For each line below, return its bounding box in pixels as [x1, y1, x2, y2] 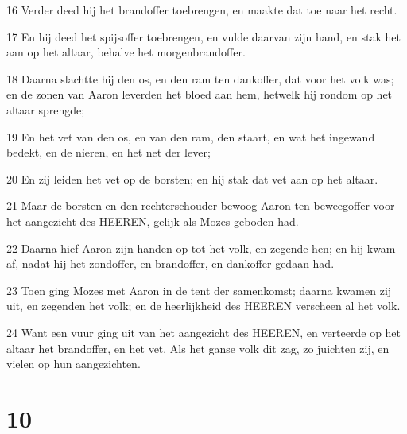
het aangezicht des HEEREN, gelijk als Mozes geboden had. [6, 212, 299, 229]
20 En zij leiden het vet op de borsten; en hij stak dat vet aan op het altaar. [6, 170, 378, 187]
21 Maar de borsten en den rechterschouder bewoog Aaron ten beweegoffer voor [6, 197, 395, 214]
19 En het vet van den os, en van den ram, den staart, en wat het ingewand [6, 128, 375, 145]
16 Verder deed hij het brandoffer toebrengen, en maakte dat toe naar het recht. [6, 2, 397, 17]
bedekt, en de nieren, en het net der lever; [6, 144, 211, 161]
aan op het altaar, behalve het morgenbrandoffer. [6, 44, 246, 60]
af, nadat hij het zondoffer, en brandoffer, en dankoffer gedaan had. [6, 255, 335, 272]
